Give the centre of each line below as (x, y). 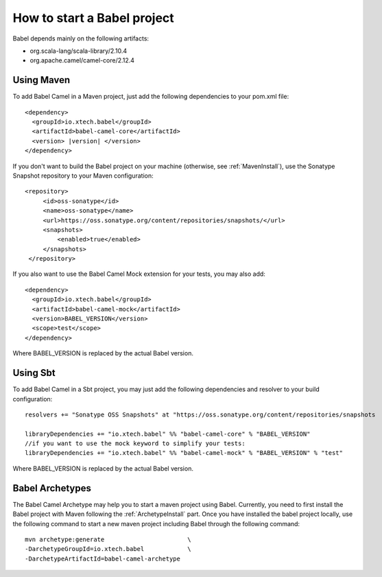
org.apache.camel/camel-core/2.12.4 (82, 60)
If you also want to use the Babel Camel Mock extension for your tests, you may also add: (139, 274)
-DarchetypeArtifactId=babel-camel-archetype (103, 558)
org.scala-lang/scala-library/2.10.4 (79, 51)
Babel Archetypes (52, 488)
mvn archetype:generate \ (108, 539)
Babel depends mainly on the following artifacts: (81, 38)
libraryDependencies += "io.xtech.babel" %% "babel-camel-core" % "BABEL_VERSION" (168, 434)
